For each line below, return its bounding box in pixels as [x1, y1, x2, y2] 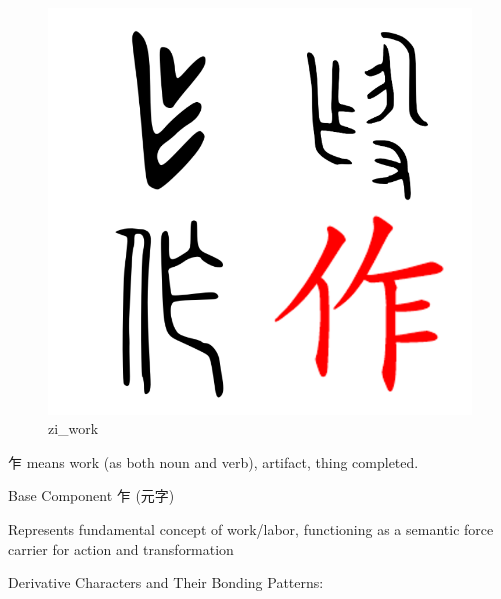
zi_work [48, 418, 99, 439]
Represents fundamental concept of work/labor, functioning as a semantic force [8, 518, 494, 539]
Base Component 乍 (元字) [8, 485, 175, 506]
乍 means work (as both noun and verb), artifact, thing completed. [8, 451, 419, 472]
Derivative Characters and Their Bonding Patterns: [8, 572, 324, 593]
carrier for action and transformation [8, 538, 234, 559]
